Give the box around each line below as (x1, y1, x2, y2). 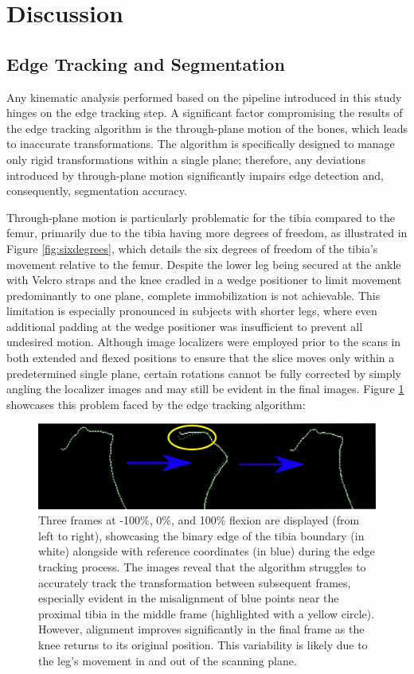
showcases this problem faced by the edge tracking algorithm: (6, 395, 306, 412)
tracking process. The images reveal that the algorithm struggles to (38, 559, 366, 575)
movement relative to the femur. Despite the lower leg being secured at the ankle (6, 255, 401, 272)
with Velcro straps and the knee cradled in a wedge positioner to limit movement (6, 271, 402, 288)
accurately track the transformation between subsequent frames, (38, 574, 351, 590)
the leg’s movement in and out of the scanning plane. (38, 652, 297, 668)
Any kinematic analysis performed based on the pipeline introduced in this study (6, 88, 402, 105)
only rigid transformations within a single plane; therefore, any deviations (6, 150, 365, 167)
